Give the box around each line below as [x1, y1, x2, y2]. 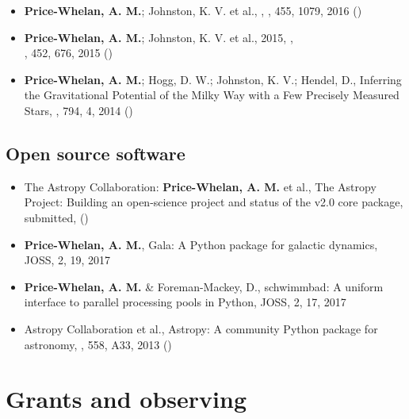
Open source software [6, 140, 185, 165]
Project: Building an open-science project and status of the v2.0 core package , [24, 194, 403, 210]
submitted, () [24, 209, 89, 225]
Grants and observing [6, 382, 247, 415]
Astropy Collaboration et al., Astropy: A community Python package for [24, 320, 378, 336]
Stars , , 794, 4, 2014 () [24, 102, 133, 118]
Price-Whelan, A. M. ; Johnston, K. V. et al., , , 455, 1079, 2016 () [24, 2, 362, 18]
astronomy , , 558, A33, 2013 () [24, 336, 172, 352]
